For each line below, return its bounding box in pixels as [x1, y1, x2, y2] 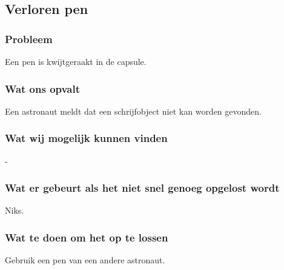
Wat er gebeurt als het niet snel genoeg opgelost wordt [5, 180, 280, 195]
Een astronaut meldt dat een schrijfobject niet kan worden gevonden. [5, 104, 262, 117]
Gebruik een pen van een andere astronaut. [5, 254, 165, 266]
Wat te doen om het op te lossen [5, 229, 168, 245]
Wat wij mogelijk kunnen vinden [5, 130, 168, 146]
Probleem [5, 31, 53, 46]
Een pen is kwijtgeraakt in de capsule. [5, 55, 147, 67]
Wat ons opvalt [5, 81, 81, 96]
